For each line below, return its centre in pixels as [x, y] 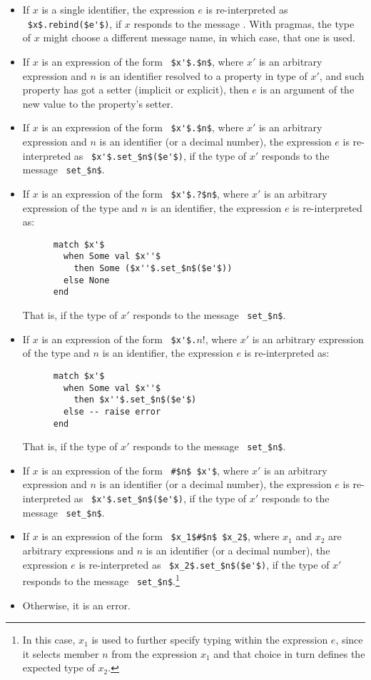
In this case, [49, 640]
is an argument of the [307, 90]
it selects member [61, 653]
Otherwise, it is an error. [76, 605]
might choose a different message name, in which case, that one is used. [199, 37]
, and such [342, 75]
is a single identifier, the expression [118, 9]
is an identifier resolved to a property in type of [203, 75]
